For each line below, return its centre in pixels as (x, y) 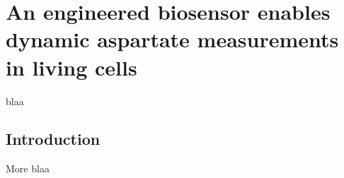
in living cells (71, 67)
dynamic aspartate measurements (172, 39)
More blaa (28, 168)
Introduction (53, 139)
